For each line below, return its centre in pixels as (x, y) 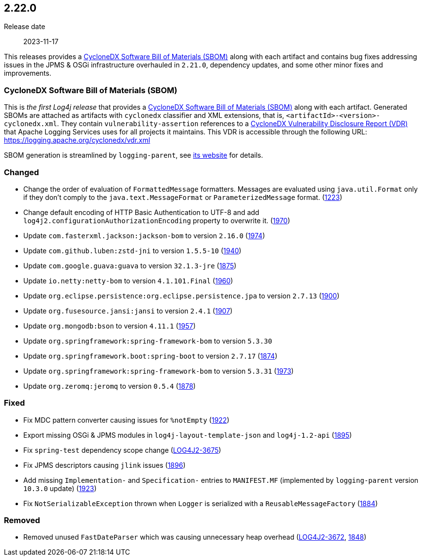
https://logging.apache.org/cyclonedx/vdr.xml (77, 140)
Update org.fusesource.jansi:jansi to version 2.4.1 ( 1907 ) (128, 311)
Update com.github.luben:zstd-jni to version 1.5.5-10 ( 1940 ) (132, 250)
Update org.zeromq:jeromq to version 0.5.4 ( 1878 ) (110, 386)
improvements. (28, 73)
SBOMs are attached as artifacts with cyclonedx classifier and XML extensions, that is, (144, 115)
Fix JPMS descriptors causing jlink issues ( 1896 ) (105, 465)
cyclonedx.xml (31, 124)
